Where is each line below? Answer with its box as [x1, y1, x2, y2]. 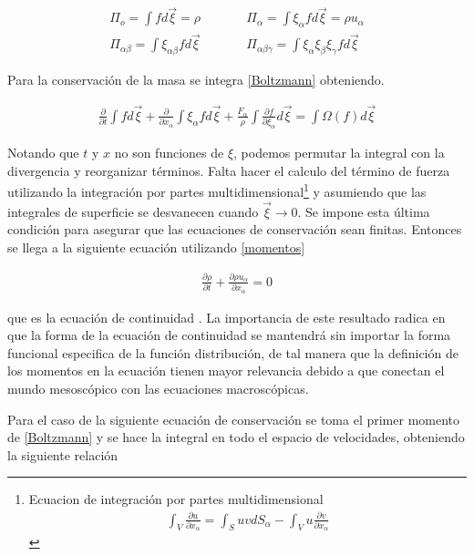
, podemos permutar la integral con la [233, 143, 445, 162]
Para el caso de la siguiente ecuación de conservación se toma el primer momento [7, 409, 460, 428]
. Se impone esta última [297, 201, 430, 221]
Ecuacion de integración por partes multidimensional [28, 489, 324, 509]
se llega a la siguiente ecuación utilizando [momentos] [7, 238, 305, 257]
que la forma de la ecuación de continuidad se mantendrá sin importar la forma [7, 325, 451, 345]
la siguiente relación [7, 445, 118, 464]
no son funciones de [114, 143, 224, 162]
